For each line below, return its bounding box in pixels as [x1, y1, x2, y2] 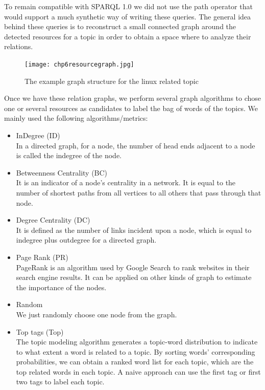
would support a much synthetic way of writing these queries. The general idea [4, 11, 251, 21]
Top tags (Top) [16, 326, 64, 337]
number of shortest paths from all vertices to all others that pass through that [16, 187, 261, 198]
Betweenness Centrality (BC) [16, 167, 108, 178]
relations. [4, 41, 33, 52]
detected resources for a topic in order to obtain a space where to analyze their [4, 31, 251, 41]
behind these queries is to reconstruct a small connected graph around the [4, 21, 236, 32]
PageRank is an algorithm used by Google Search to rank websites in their [16, 262, 250, 272]
